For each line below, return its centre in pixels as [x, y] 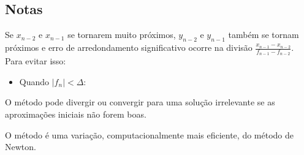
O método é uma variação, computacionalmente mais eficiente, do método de [150, 134]
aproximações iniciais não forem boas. [76, 114]
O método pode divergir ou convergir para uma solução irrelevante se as [140, 102]
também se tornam [264, 35]
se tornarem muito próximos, [122, 35]
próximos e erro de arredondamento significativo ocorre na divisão [129, 47]
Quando [34, 81]
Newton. [21, 147]
